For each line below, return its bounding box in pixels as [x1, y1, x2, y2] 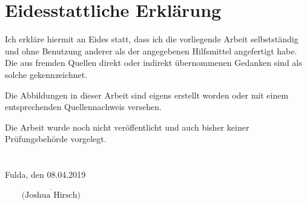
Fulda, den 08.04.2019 [5, 168, 86, 181]
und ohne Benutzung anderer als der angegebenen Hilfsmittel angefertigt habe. [5, 44, 297, 57]
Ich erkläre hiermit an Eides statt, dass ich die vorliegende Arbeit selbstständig [5, 33, 299, 45]
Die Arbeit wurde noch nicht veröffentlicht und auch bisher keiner [5, 120, 249, 133]
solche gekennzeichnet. [5, 68, 88, 80]
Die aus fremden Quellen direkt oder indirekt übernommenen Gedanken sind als [5, 56, 302, 69]
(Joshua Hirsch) [21, 190, 81, 200]
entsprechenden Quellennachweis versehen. [5, 100, 162, 113]
